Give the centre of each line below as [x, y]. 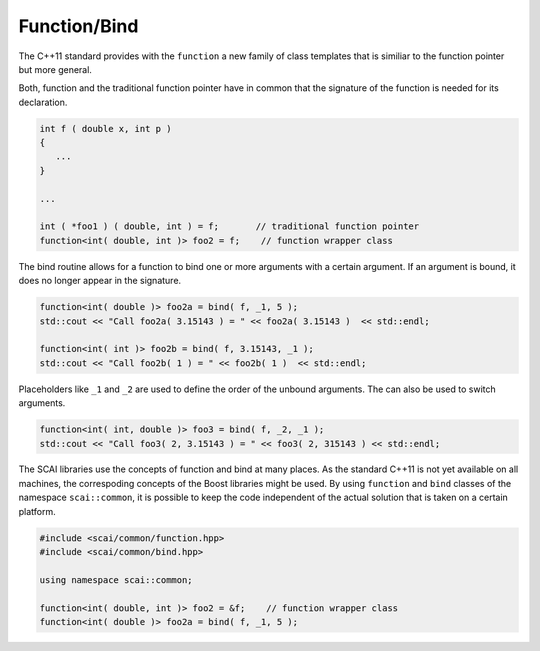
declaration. [43, 102]
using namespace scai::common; [116, 579]
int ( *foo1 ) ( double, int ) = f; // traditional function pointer [229, 226]
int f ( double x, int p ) [105, 128]
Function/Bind [78, 26]
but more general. [55, 69]
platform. [37, 511]
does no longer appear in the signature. [100, 281]
